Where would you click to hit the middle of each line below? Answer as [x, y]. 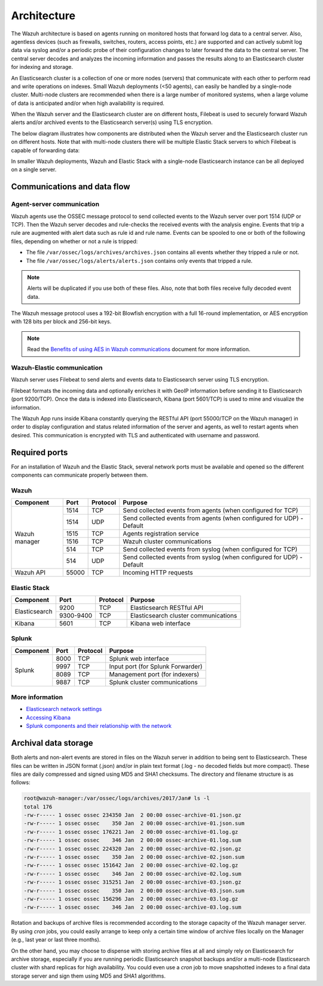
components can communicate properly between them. [80, 475]
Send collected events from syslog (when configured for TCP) [210, 549]
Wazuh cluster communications [167, 542]
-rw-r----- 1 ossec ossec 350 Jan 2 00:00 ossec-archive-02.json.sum [134, 857]
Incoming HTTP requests [158, 573]
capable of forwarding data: [45, 150]
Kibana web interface [160, 623]
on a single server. [34, 170]
